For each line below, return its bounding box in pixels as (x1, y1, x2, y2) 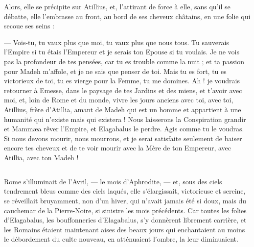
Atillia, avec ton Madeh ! (4, 152, 79, 162)
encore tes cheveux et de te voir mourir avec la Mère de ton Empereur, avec (4, 143, 231, 153)
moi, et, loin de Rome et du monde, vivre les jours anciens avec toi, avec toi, (4, 95, 233, 105)
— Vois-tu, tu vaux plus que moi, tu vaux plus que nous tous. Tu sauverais (4, 37, 229, 47)
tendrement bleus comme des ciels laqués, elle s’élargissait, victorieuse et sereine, (4, 186, 246, 196)
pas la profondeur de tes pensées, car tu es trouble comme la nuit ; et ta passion (4, 56, 245, 66)
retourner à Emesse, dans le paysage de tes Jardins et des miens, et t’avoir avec (4, 85, 242, 95)
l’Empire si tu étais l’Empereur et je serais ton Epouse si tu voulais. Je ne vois (4, 47, 240, 57)
